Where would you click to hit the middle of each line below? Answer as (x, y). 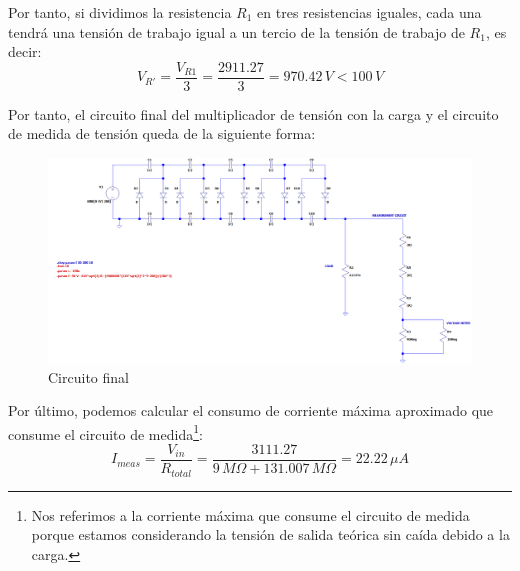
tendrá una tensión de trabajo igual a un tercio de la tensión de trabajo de (236, 31)
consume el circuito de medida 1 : (105, 432)
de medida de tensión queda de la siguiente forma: (162, 133)
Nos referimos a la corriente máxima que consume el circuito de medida (250, 514)
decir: (25, 51)
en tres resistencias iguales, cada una (369, 12)
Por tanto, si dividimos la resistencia (120, 12)
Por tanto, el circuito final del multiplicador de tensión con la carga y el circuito (253, 113)
